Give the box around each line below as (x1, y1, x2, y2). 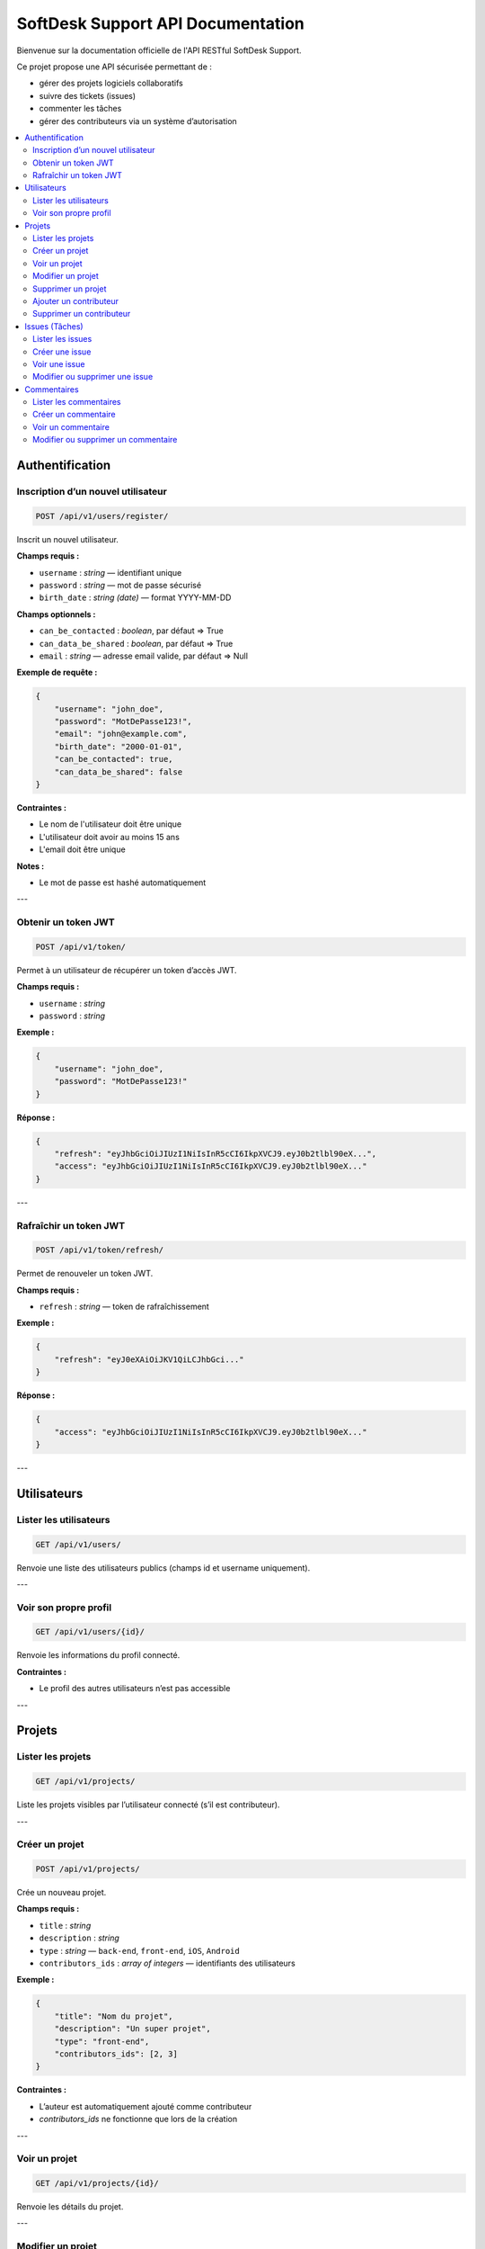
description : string (39, 1932, 120, 1943)
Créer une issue (32, 346, 92, 357)
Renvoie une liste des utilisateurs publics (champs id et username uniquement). (16, 1562, 311, 1573)
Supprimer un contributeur (32, 309, 131, 319)
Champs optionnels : (16, 608, 96, 620)
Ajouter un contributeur (32, 295, 119, 306)
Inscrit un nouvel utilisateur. (16, 533, 119, 544)
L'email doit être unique (39, 844, 126, 855)
